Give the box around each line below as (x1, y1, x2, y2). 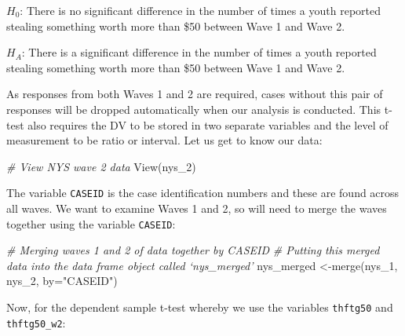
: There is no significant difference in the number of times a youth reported (20, 2, 381, 18)
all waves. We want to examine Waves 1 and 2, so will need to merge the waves (6, 200, 387, 216)
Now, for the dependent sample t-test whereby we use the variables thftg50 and (6, 299, 393, 316)
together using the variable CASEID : (6, 215, 176, 232)
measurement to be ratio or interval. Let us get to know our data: (6, 132, 323, 148)
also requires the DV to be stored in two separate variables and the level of (27, 116, 389, 133)
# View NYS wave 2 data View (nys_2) (6, 158, 196, 174)
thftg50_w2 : (6, 314, 66, 331)
